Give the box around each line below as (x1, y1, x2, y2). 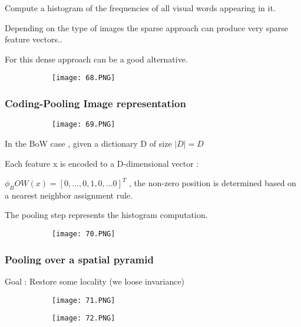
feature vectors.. (5, 33, 62, 45)
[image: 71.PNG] (52, 296, 115, 305)
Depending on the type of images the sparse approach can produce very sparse (5, 21, 289, 34)
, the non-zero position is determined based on (129, 177, 296, 189)
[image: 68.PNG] (52, 74, 115, 82)
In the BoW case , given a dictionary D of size (5, 137, 172, 149)
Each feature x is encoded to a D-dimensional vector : (5, 157, 199, 169)
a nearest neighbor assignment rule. (5, 189, 133, 201)
